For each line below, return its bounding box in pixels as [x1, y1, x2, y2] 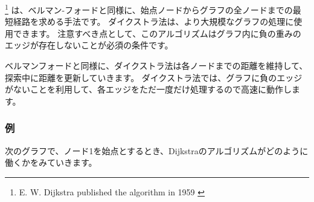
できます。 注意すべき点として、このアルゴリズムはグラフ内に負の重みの [13, 27, 301, 39]
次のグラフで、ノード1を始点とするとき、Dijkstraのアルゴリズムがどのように [5, 144, 309, 157]
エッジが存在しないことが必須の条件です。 [5, 39, 173, 51]
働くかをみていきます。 [5, 156, 97, 169]
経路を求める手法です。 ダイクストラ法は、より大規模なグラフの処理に [13, 15, 294, 28]
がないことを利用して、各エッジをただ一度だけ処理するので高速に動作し [5, 83, 292, 96]
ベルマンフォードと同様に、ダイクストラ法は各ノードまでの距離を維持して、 [5, 59, 308, 72]
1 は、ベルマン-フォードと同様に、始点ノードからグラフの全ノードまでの [5, 2, 293, 16]
